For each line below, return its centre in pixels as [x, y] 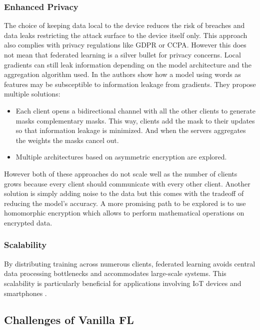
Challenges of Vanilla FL [69, 320]
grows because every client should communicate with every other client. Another [127, 183]
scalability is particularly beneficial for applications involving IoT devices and [123, 283]
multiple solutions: [32, 94]
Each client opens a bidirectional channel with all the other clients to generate [135, 110]
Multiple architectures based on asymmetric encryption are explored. [121, 157]
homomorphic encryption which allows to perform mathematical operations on [124, 213]
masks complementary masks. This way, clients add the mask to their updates [135, 120]
